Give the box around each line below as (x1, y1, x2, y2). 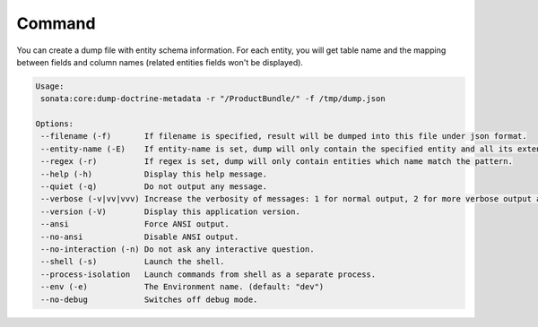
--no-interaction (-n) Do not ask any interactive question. (40, 245, 315, 254)
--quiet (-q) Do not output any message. (40, 182, 268, 192)
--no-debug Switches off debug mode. (40, 294, 258, 305)
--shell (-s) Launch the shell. (40, 256, 225, 267)
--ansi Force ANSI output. (40, 219, 230, 229)
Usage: (35, 81, 65, 91)
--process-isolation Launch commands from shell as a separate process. (40, 269, 377, 280)
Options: (35, 119, 74, 129)
